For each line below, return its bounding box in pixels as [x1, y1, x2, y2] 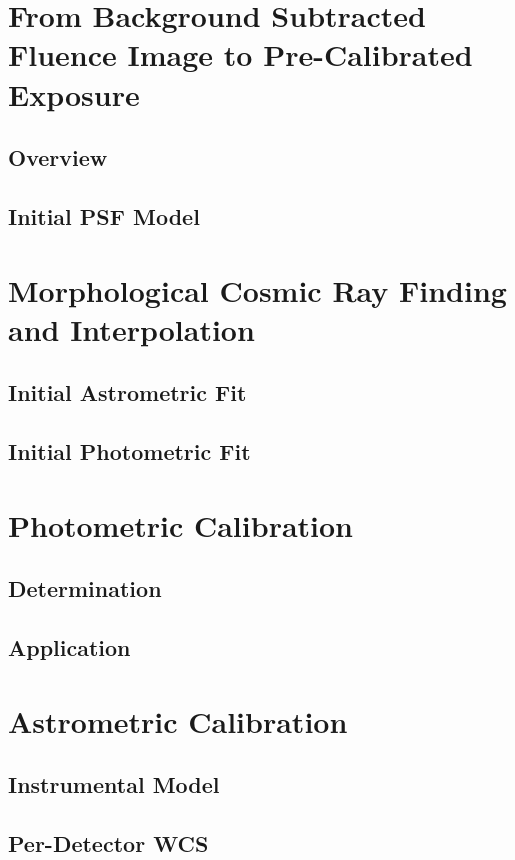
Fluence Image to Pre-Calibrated [8, 34, 473, 75]
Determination [8, 573, 162, 604]
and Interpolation [8, 308, 255, 349]
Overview [8, 142, 108, 173]
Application [8, 631, 131, 662]
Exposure [8, 73, 140, 114]
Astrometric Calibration [8, 700, 348, 741]
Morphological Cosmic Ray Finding [8, 269, 507, 310]
